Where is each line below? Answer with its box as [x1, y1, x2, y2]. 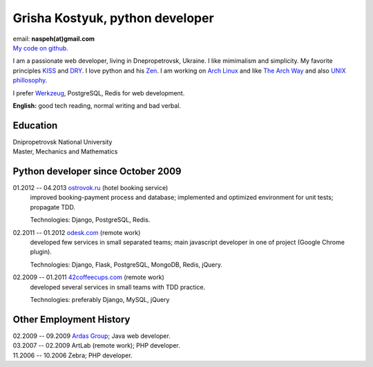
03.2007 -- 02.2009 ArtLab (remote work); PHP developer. [12, 341, 180, 350]
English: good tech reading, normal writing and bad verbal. [12, 101, 182, 110]
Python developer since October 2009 [12, 166, 182, 177]
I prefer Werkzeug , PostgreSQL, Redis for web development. [12, 88, 185, 97]
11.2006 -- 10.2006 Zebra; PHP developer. [12, 351, 133, 359]
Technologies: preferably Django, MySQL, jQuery [30, 296, 170, 303]
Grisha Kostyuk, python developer [12, 10, 214, 26]
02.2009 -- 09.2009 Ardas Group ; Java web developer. [12, 332, 171, 340]
